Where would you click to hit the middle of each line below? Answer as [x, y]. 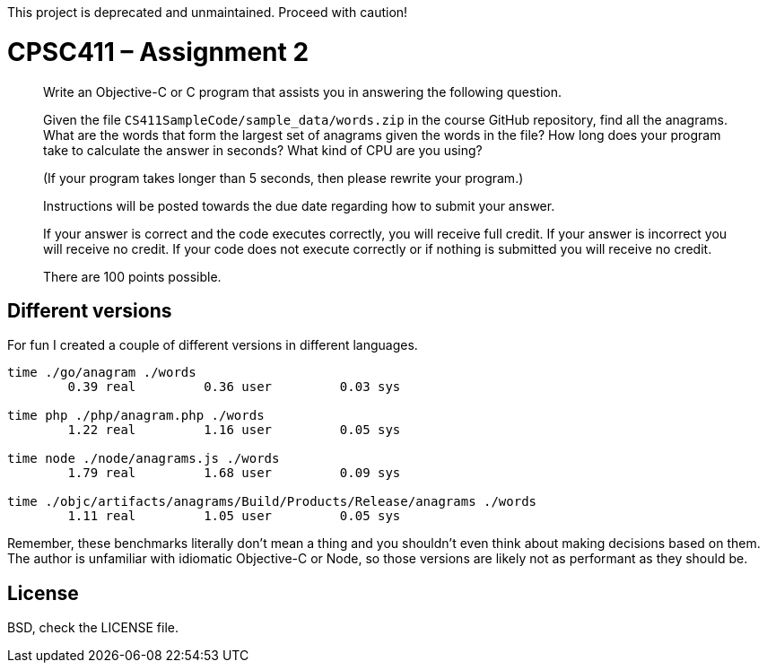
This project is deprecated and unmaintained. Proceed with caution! [208, 12]
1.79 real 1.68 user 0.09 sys [234, 473]
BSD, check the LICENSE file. [93, 628]
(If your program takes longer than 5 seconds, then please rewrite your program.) [283, 178]
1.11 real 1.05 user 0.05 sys [234, 516]
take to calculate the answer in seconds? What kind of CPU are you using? [263, 150]
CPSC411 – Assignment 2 [158, 52]
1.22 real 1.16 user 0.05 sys [234, 430]
